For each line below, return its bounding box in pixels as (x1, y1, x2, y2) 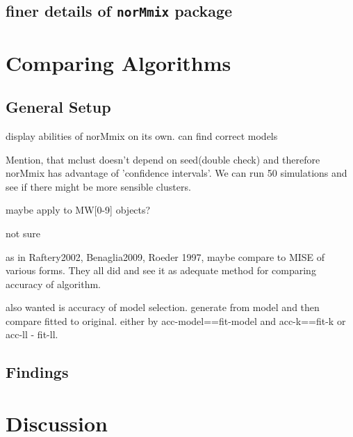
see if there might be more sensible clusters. (6, 179, 191, 193)
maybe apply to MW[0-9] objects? (6, 202, 151, 217)
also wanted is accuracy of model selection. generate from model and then (6, 300, 320, 315)
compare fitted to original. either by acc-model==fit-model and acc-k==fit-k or (6, 313, 346, 328)
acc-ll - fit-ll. (6, 327, 58, 342)
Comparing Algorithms (6, 48, 231, 77)
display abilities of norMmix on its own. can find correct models (6, 128, 278, 143)
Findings (6, 361, 69, 383)
